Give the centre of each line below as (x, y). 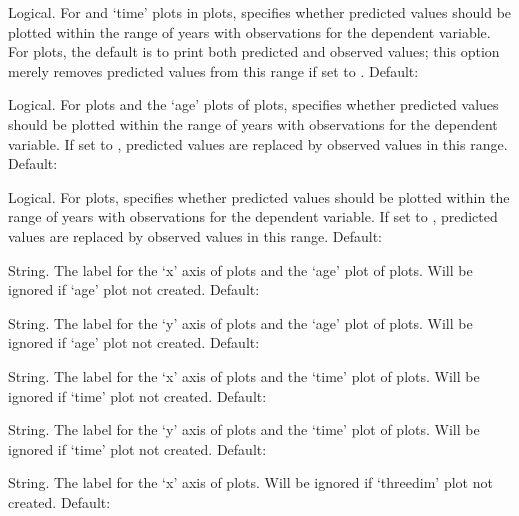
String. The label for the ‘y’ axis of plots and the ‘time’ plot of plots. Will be (244, 429)
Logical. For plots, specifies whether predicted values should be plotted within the (259, 196)
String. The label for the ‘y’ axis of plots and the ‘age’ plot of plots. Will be (240, 322)
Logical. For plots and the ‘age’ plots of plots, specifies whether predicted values (253, 104)
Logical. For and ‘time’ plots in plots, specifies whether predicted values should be (260, 12)
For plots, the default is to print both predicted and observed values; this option (254, 51)
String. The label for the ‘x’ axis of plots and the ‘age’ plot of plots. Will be (240, 269)
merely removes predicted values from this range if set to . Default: (213, 70)
